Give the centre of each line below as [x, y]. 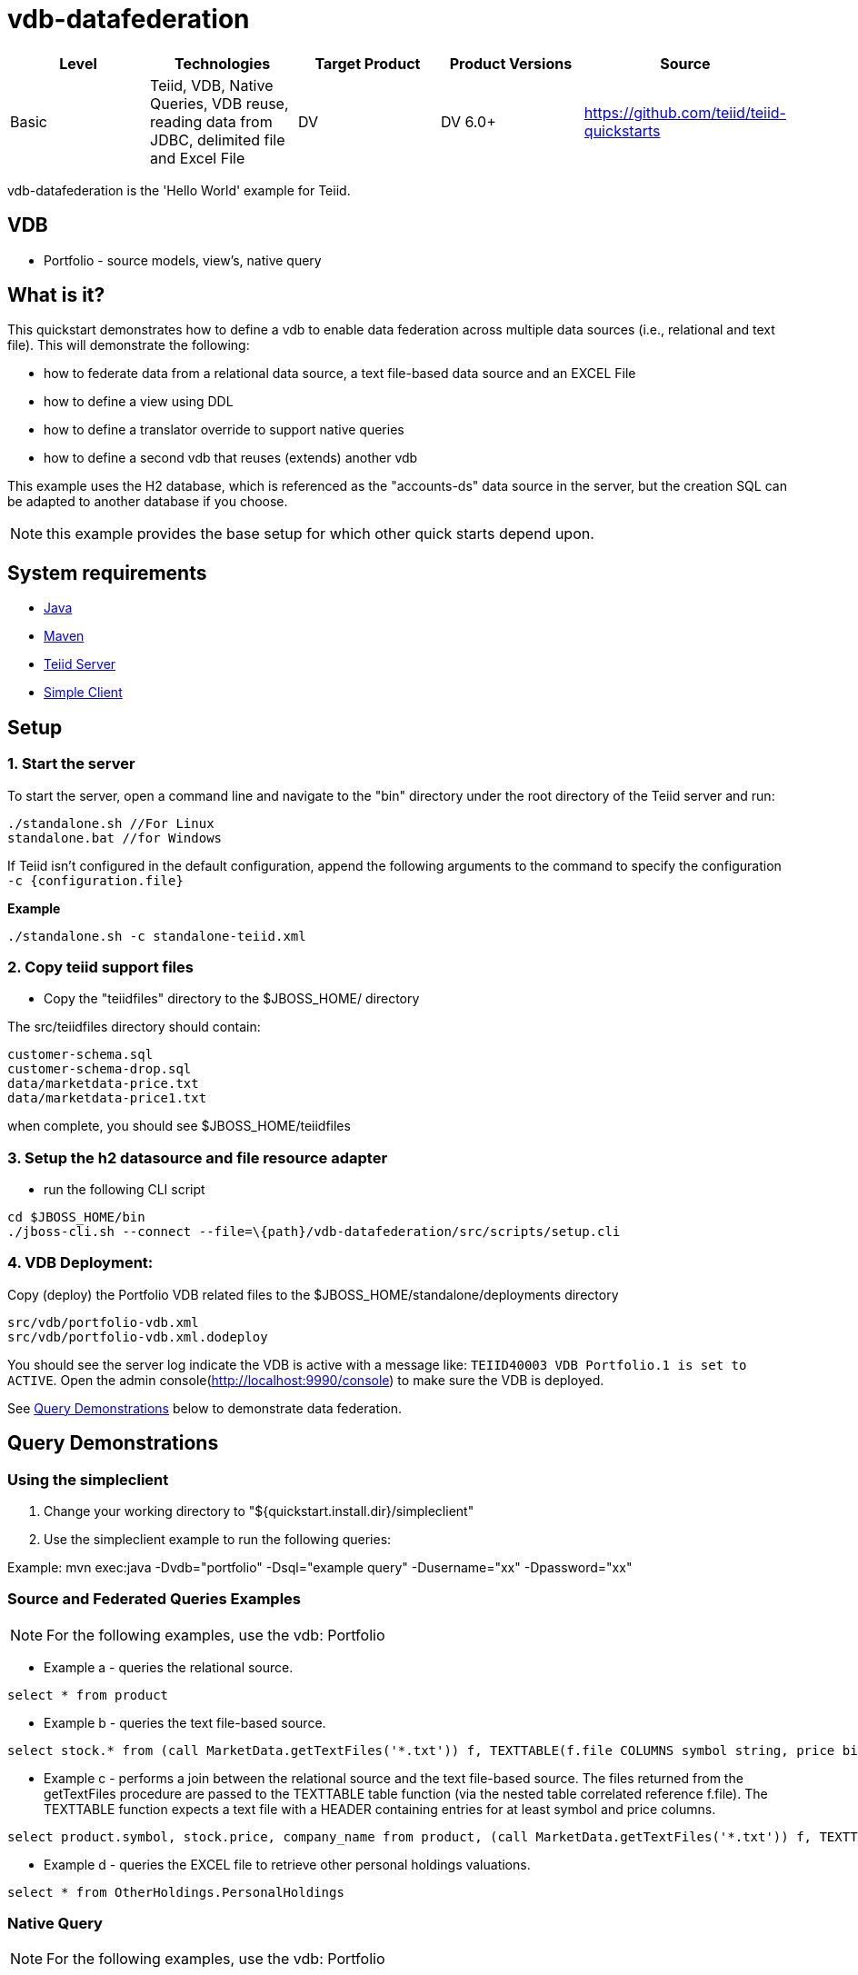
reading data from [211, 121]
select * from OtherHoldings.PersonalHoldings [176, 1892]
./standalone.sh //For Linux [111, 823]
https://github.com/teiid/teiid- [685, 112]
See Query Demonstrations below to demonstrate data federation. [205, 1408]
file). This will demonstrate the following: [129, 345]
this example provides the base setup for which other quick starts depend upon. [320, 534]
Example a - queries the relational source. [169, 1667]
